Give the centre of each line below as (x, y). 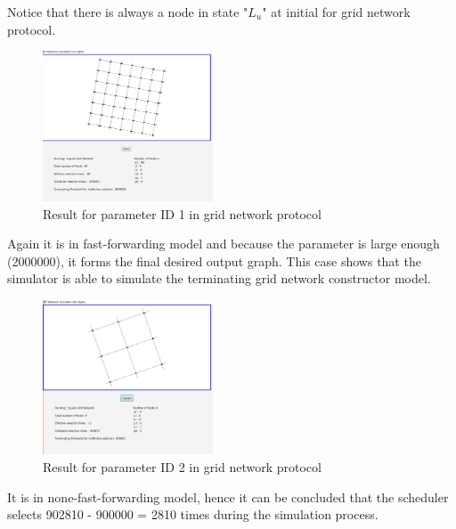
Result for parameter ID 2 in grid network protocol (182, 467)
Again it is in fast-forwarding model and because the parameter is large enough (224, 244)
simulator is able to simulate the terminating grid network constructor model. (219, 278)
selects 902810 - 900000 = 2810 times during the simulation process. (193, 514)
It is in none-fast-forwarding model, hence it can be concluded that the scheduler (228, 496)
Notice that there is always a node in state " (128, 12)
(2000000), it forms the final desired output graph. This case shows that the (214, 260)
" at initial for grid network (336, 12)
